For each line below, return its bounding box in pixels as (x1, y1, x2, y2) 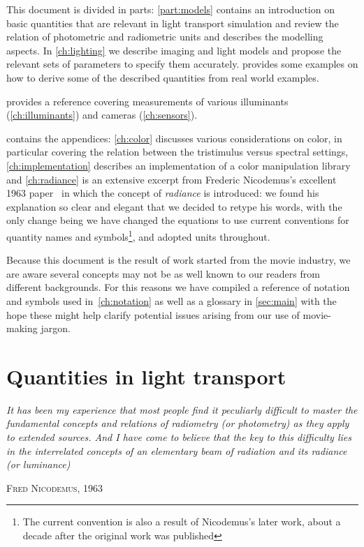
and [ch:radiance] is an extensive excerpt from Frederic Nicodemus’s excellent (6, 172, 337, 186)
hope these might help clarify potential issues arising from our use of (6, 307, 300, 322)
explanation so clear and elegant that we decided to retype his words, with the (6, 199, 342, 213)
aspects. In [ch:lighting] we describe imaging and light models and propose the (6, 43, 342, 57)
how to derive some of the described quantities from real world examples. (6, 70, 319, 84)
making (6, 321, 38, 336)
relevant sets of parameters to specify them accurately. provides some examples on (6, 57, 358, 71)
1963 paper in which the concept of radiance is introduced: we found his (6, 186, 319, 200)
